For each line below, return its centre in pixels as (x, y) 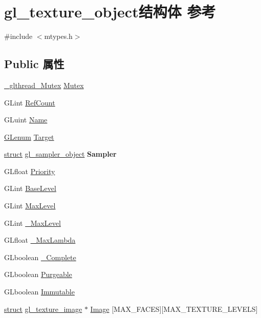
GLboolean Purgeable (38, 274)
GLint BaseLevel (30, 188)
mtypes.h (58, 36)
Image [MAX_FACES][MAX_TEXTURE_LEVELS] (174, 309)
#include (18, 36)
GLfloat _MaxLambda (40, 240)
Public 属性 (34, 64)
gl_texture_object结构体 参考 (110, 12)
